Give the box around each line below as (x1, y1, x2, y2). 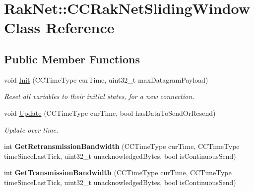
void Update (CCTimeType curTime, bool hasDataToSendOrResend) (4, 107, 216, 118)
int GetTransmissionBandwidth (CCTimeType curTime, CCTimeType (4, 167, 232, 178)
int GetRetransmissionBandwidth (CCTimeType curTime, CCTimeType (4, 141, 240, 151)
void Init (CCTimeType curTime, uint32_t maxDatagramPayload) (4, 74, 208, 85)
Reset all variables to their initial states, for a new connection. (4, 91, 194, 101)
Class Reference (4, 17, 115, 38)
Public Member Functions (4, 51, 140, 66)
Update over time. (4, 124, 59, 135)
